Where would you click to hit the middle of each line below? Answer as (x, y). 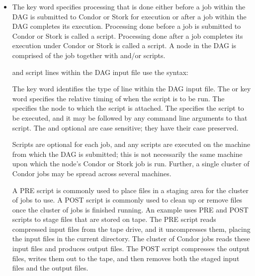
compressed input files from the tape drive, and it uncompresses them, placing (131, 229)
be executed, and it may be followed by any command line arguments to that (130, 117)
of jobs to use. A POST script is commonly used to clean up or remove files (127, 200)
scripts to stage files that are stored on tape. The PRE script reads (114, 219)
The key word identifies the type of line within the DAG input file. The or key (131, 89)
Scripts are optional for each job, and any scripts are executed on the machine (131, 144)
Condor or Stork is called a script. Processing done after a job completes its (127, 35)
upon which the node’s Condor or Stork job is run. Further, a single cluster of (131, 164)
